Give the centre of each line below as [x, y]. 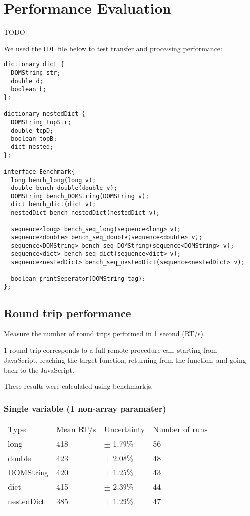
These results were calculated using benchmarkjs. [79, 386]
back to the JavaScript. [39, 369]
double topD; [32, 130]
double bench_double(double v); [64, 188]
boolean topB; [34, 139]
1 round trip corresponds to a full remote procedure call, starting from [111, 350]
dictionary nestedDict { [45, 114]
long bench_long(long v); [54, 180]
